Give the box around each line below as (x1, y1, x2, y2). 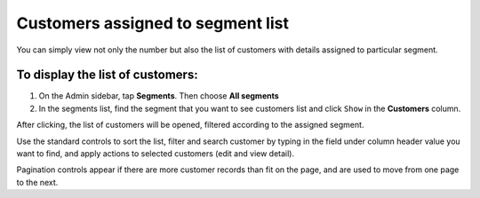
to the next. (16, 177, 59, 187)
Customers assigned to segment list (16, 13, 289, 33)
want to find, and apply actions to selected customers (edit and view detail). (16, 148, 295, 159)
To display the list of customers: (16, 67, 199, 83)
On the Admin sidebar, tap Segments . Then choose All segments (38, 91, 279, 101)
